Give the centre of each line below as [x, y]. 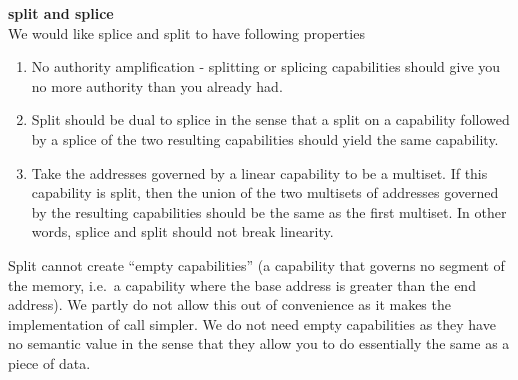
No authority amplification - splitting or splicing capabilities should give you [266, 66]
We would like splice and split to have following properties [186, 32]
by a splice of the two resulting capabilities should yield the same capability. [265, 138]
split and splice [61, 13]
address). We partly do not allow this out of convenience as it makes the [229, 304]
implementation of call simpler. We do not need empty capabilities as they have [252, 323]
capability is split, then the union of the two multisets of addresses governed [265, 192]
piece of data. [49, 362]
